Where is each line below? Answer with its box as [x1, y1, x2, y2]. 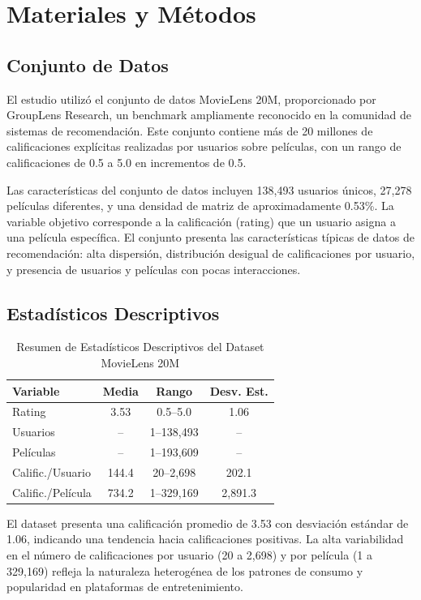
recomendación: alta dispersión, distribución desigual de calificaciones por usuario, [6, 244, 415, 261]
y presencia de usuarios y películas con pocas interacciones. [6, 260, 301, 277]
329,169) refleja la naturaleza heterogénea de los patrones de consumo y [6, 562, 363, 579]
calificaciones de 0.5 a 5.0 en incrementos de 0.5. [6, 153, 247, 170]
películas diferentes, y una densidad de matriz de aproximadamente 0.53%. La [6, 197, 394, 214]
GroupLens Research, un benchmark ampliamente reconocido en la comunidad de [6, 106, 411, 123]
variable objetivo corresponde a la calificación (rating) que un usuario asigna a [6, 212, 396, 229]
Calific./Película [12, 483, 92, 500]
